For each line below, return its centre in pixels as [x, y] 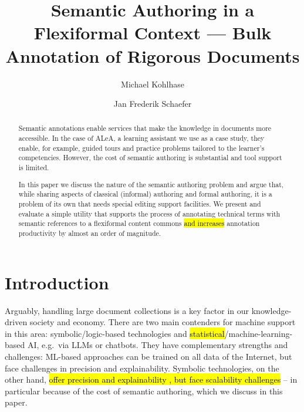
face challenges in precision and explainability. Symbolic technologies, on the [142, 368]
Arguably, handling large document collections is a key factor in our [127, 310]
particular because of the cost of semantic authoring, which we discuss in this [144, 391]
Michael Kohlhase [153, 84]
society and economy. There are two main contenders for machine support [163, 322]
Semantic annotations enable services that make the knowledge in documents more [145, 128]
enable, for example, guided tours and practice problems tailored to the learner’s [141, 148]
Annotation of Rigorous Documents [153, 55]
